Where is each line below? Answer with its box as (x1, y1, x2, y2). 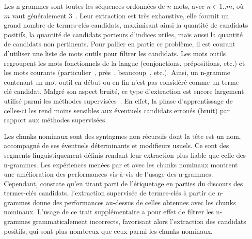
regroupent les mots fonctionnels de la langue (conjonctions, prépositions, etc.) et (4, 58, 245, 68)
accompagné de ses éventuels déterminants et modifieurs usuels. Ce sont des (4, 140, 229, 150)
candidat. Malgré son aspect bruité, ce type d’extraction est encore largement (14, 86, 244, 96)
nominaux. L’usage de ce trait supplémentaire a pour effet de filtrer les (4, 207, 214, 217)
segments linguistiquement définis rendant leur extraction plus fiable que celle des (4, 149, 246, 160)
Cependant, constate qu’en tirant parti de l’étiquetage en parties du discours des (4, 178, 243, 188)
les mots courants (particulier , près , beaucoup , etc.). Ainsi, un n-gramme (4, 67, 230, 77)
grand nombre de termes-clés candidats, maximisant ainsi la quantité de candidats (4, 20, 248, 30)
